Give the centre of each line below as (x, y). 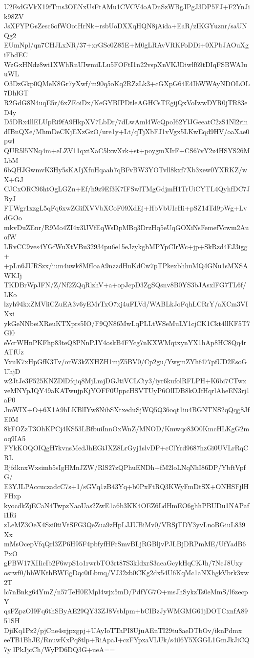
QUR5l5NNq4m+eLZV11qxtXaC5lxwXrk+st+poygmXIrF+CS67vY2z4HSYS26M (127, 150)
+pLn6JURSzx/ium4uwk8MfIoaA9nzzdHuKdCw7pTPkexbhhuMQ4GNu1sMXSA (126, 266)
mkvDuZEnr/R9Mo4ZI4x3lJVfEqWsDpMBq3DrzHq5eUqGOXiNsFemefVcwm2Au (127, 227)
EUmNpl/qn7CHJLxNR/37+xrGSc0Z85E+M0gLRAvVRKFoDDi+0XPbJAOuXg (126, 45)
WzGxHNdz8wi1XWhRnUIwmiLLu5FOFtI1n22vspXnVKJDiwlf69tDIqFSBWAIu (126, 64)
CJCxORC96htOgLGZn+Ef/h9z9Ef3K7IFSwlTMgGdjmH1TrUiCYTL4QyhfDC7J (127, 189)
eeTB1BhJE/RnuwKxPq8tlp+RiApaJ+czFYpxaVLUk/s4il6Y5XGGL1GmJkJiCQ (127, 640)
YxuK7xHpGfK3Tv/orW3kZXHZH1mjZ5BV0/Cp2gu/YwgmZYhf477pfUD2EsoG (126, 361)
